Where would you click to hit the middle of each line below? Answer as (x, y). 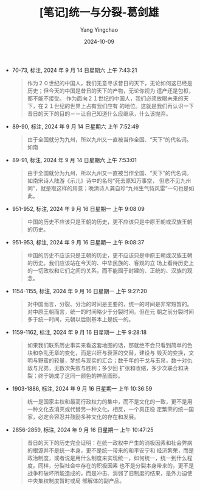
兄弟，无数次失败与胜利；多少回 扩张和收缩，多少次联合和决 (113, 368)
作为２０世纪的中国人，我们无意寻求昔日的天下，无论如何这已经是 (110, 83)
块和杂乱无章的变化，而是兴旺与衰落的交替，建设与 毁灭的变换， (108, 353)
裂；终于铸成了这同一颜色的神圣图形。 (75, 375)
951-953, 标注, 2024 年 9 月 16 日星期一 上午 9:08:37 (78, 242)
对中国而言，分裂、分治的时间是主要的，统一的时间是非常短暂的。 (110, 304)
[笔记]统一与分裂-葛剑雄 (99, 12)
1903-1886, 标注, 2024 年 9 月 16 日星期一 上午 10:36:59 (82, 388)
